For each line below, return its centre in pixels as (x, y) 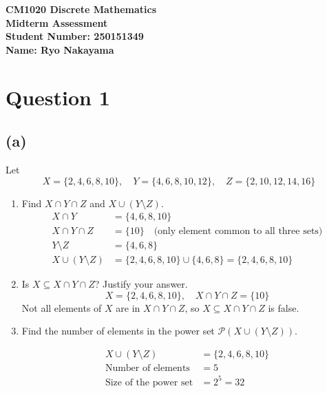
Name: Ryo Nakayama (60, 49)
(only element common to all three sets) (238, 232)
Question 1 (58, 97)
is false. (284, 307)
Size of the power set (149, 382)
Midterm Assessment (57, 22)
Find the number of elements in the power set (118, 331)
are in (128, 307)
